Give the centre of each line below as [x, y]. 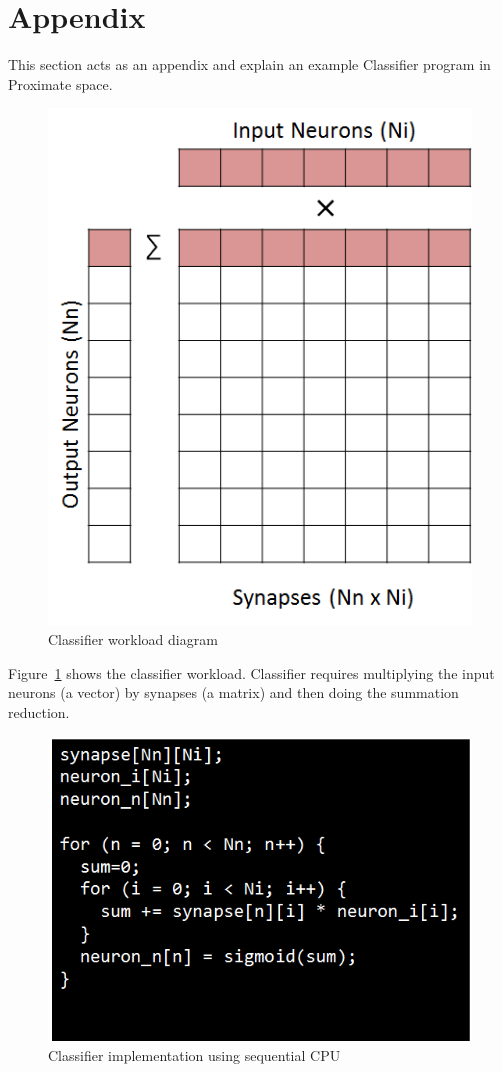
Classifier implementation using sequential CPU [194, 1054]
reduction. [39, 711]
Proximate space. [60, 83]
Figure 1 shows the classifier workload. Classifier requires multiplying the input [251, 672]
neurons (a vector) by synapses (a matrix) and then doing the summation [233, 692]
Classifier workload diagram [133, 639]
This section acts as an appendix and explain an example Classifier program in [249, 64]
